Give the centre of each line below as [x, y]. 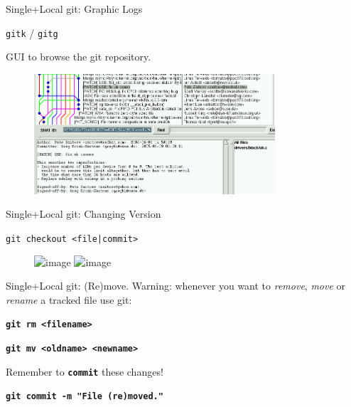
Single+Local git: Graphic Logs [74, 9]
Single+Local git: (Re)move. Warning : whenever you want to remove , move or [176, 286]
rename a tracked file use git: [69, 299]
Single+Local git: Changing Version [83, 214]
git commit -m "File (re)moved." [85, 397]
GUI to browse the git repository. [79, 57]
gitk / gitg [32, 32]
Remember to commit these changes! [85, 371]
